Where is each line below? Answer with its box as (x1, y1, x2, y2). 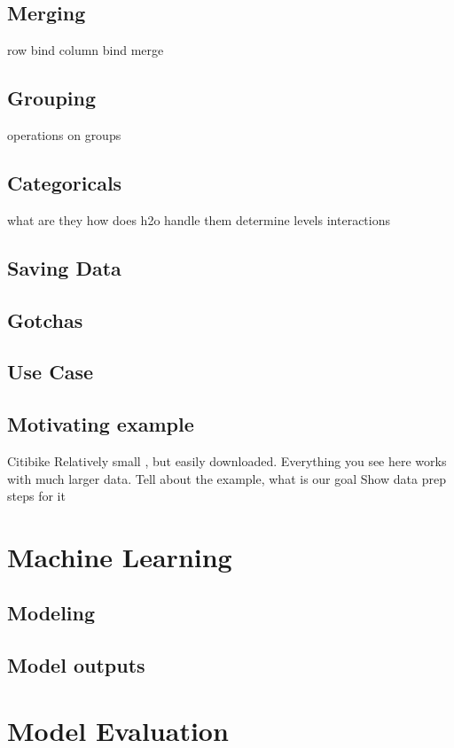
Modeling (7, 599, 96, 627)
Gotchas (7, 306, 83, 333)
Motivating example (7, 410, 194, 438)
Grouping (7, 84, 97, 112)
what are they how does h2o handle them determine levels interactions (7, 210, 390, 229)
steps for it (7, 487, 66, 505)
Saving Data (7, 253, 121, 281)
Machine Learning (7, 538, 232, 574)
